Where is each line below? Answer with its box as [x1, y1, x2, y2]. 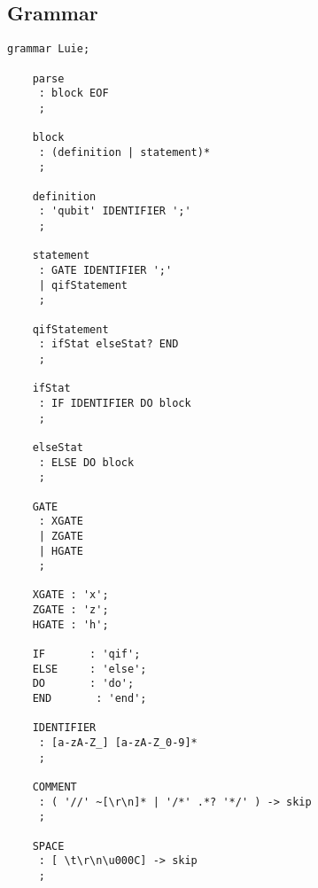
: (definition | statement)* [38, 145, 211, 159]
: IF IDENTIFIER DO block [38, 396, 191, 409]
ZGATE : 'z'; [32, 604, 109, 617]
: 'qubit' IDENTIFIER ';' [38, 205, 191, 218]
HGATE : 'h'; [32, 618, 109, 631]
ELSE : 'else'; [32, 662, 147, 675]
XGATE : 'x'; [32, 588, 109, 602]
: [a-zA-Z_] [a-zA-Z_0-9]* [38, 736, 198, 750]
